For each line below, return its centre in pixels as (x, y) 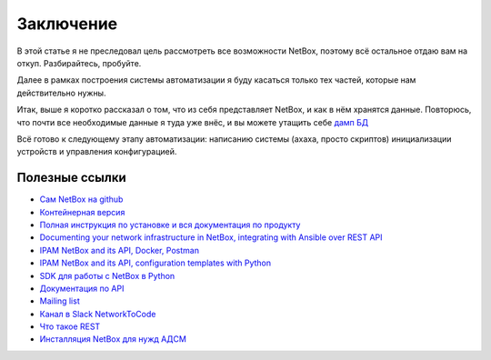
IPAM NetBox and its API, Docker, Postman (120, 250)
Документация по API (82, 288)
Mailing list (60, 301)
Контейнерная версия (82, 212)
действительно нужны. (61, 93)
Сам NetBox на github (81, 199)
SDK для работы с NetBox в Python (107, 275)
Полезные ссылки (71, 178)
